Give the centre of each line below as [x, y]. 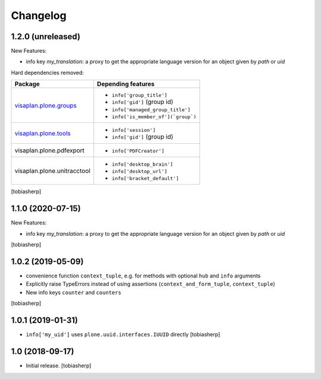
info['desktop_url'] [140, 171]
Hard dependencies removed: [48, 72]
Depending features [126, 84]
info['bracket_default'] [146, 179]
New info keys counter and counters [74, 292]
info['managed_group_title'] [151, 110]
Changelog [39, 15]
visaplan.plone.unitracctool [52, 170]
